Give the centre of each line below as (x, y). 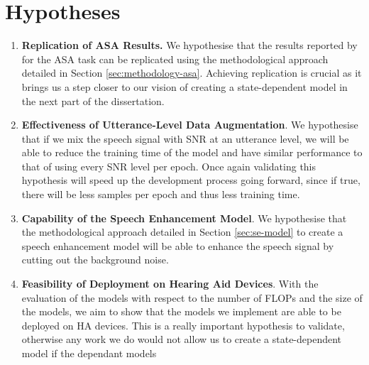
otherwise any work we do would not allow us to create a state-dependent (182, 339)
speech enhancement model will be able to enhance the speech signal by (178, 245)
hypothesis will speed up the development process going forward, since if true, (191, 180)
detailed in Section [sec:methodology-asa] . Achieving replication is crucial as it (192, 73)
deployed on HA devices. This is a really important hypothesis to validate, (183, 325)
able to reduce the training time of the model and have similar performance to (192, 152)
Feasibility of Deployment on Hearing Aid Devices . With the (170, 284)
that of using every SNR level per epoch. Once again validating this (169, 166)
